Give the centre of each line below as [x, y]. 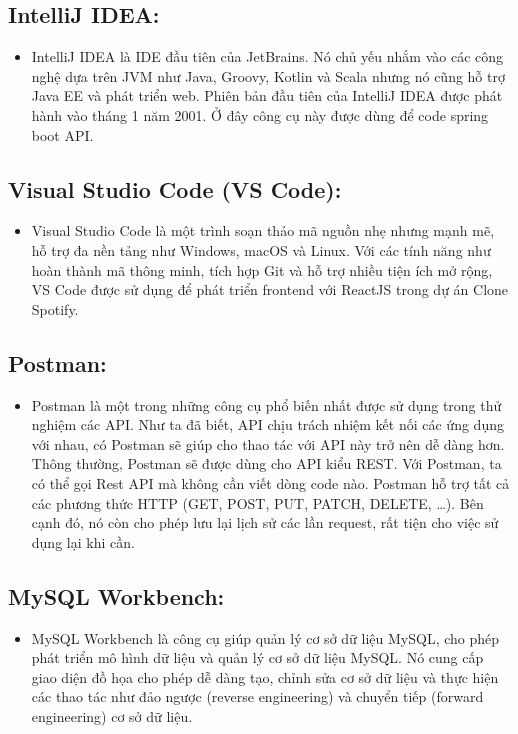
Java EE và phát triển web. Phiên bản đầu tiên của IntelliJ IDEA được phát [267, 95]
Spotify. [55, 308]
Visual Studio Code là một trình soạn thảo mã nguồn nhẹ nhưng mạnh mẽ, [263, 230]
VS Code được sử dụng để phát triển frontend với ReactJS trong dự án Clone [270, 289]
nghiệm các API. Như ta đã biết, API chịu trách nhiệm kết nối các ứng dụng [267, 424]
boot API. [62, 134]
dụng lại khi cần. [83, 541]
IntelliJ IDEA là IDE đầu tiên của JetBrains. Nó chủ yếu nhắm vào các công [267, 56]
